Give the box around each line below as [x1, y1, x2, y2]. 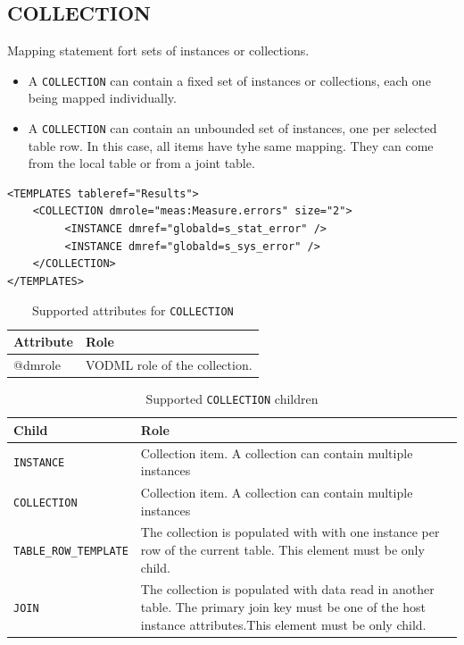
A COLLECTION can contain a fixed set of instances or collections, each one [28, 71, 431, 89]
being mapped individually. [28, 88, 177, 107]
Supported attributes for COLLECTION [31, 301, 234, 320]
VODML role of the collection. [85, 355, 253, 373]
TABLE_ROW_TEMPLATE [13, 544, 128, 557]
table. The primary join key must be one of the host [140, 598, 426, 616]
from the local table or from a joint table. [28, 154, 255, 172]
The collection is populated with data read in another [140, 580, 435, 599]
